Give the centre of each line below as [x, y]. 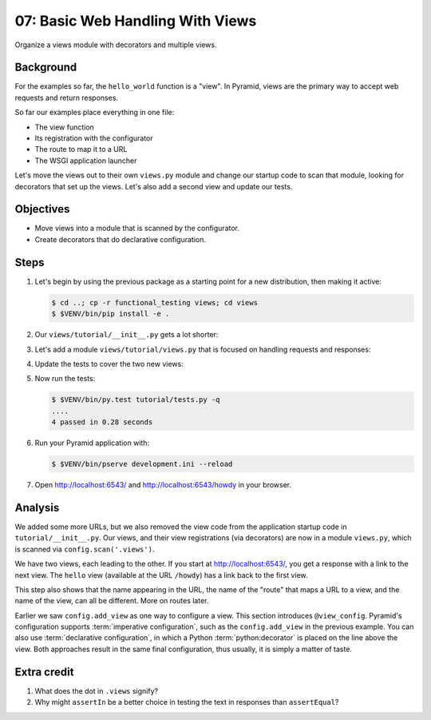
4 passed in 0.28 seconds [102, 422]
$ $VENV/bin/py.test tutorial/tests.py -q [136, 400]
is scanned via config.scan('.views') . [85, 549]
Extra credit [44, 672]
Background [46, 68]
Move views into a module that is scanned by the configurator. [137, 229]
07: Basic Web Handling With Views [136, 21]
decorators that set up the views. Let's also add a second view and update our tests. [154, 186]
